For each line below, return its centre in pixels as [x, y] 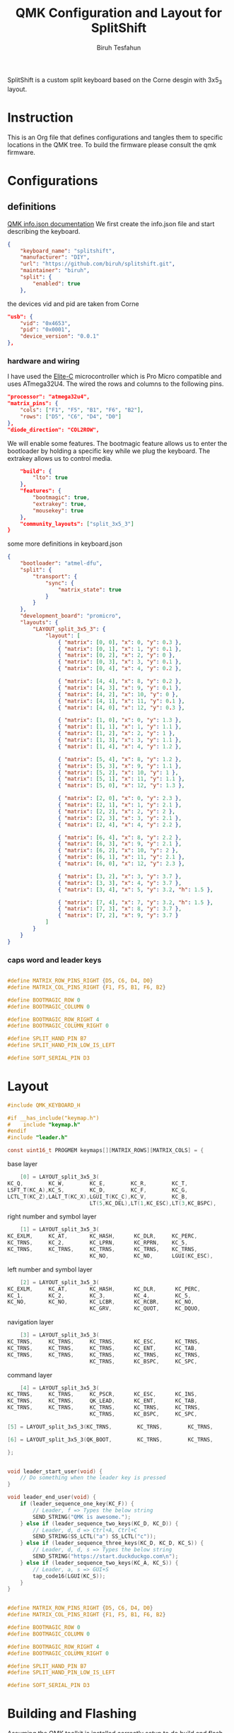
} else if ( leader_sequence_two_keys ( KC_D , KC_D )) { [99, 1523]
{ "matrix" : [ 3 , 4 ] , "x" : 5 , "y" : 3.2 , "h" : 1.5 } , [135, 889]
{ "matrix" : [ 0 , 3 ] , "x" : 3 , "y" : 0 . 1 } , [120, 662]
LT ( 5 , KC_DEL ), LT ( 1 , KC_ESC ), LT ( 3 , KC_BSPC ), [153, 1203]
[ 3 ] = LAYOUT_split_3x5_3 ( [60, 1335]
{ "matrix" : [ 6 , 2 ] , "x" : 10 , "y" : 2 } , [118, 851]
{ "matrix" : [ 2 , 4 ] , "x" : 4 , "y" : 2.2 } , [120, 825]
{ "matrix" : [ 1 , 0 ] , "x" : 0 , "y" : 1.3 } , [120, 720]
